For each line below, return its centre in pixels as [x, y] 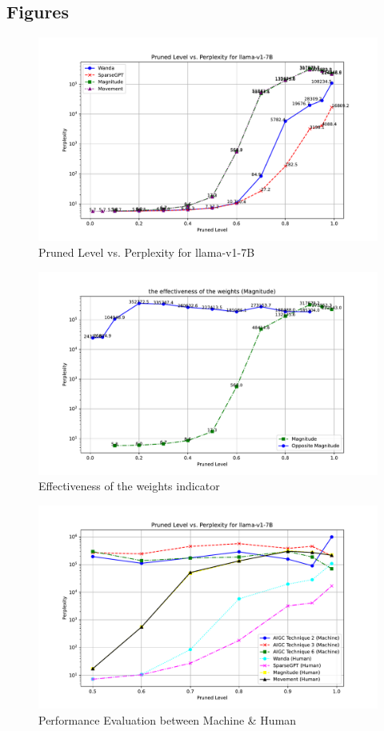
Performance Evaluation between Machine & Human [168, 719]
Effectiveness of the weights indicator [129, 486]
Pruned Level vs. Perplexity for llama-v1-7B [147, 252]
